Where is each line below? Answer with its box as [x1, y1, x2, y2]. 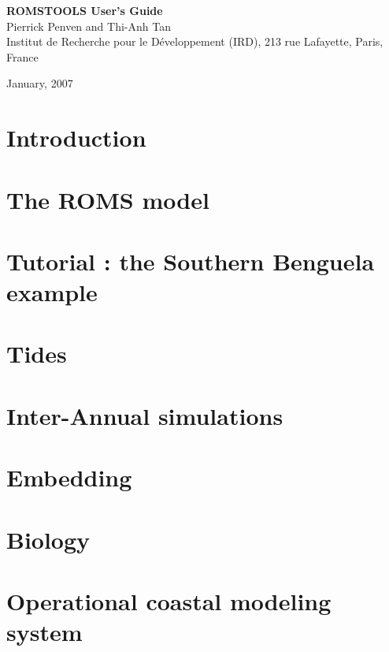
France [6, 48, 39, 65]
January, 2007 [6, 75, 73, 91]
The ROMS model [6, 183, 209, 215]
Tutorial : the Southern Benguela [6, 244, 375, 277]
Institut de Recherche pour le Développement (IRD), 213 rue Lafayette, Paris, [6, 33, 383, 50]
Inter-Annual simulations [6, 399, 283, 431]
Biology [6, 523, 91, 555]
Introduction [6, 121, 146, 154]
